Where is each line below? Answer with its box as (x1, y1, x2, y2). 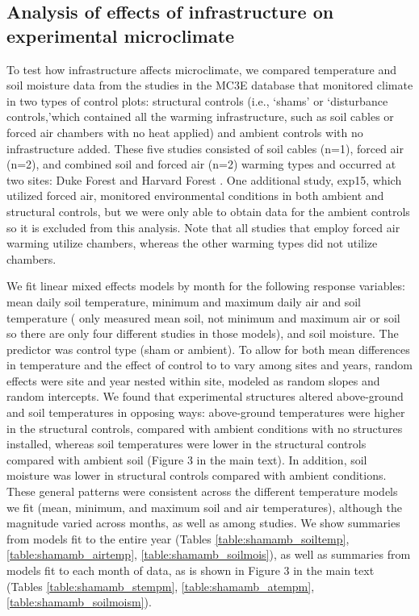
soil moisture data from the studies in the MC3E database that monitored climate (6, 77, 413, 94)
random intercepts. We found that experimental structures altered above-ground (6, 388, 404, 405)
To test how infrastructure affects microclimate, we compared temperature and (6, 60, 397, 77)
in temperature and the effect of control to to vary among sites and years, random (6, 356, 413, 373)
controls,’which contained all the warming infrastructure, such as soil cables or (6, 108, 394, 125)
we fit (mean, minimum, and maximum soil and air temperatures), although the (6, 498, 402, 515)
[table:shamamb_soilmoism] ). (6, 593, 152, 610)
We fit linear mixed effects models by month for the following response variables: (6, 277, 406, 294)
